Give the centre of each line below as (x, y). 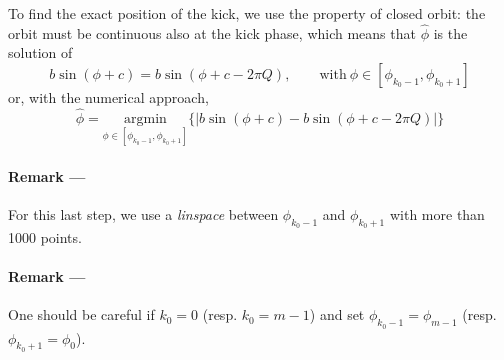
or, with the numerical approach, (108, 97)
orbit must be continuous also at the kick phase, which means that (212, 32)
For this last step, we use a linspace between (143, 213)
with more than (437, 213)
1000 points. (45, 237)
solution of (40, 52)
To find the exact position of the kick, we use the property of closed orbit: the (247, 13)
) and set (337, 314)
